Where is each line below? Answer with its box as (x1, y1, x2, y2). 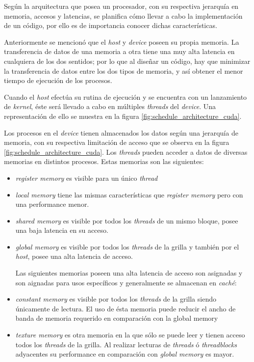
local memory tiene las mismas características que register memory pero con (15, 189, 243, 199)
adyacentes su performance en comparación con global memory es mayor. (15, 349, 234, 359)
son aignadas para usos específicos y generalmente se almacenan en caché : (15, 277, 237, 287)
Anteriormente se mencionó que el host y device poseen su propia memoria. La (4, 36, 239, 47)
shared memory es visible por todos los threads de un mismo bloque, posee (15, 215, 238, 225)
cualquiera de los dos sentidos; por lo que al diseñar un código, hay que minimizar (4, 56, 251, 66)
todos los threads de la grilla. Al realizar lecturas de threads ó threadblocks (15, 339, 237, 349)
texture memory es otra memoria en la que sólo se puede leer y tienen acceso (15, 330, 245, 340)
